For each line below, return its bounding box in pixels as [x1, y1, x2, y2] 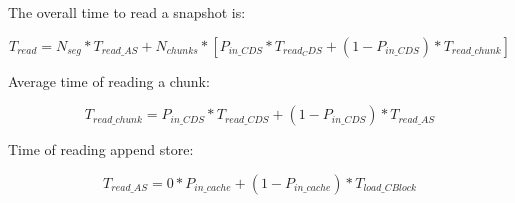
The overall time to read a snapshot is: [8, 2, 246, 22]
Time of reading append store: [8, 139, 194, 160]
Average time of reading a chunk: [8, 70, 210, 91]
